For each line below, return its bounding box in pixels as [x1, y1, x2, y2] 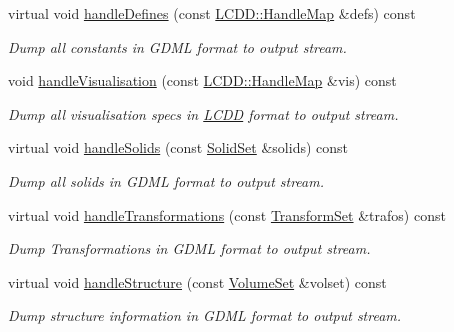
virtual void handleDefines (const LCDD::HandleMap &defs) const [8, 3, 416, 23]
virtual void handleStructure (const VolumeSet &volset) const [8, 271, 387, 292]
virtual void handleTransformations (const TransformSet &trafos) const [8, 204, 446, 225]
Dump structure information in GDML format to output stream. [8, 305, 402, 326]
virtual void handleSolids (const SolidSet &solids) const [8, 137, 349, 158]
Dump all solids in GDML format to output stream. [8, 170, 324, 191]
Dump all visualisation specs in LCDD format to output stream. [8, 103, 399, 124]
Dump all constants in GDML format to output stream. [8, 36, 347, 57]
